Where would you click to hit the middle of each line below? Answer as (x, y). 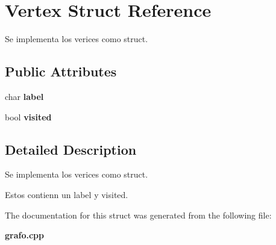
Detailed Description (71, 149)
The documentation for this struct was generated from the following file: (138, 215)
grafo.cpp (24, 235)
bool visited (28, 116)
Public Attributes (61, 71)
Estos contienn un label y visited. (67, 194)
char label (24, 96)
